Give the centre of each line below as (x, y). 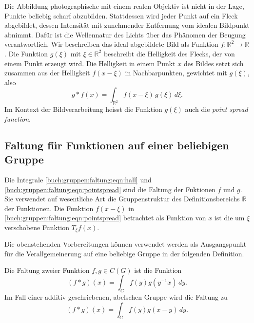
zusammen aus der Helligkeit (47, 73)
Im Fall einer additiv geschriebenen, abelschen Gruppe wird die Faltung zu (116, 296)
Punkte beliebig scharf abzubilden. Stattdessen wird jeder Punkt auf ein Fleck (121, 15)
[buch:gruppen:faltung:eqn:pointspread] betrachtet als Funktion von (105, 218)
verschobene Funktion (37, 227)
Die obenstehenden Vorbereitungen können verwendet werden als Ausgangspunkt (126, 244)
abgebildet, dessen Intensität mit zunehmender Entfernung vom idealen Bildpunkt (127, 25)
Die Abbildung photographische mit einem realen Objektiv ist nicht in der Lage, (124, 6)
